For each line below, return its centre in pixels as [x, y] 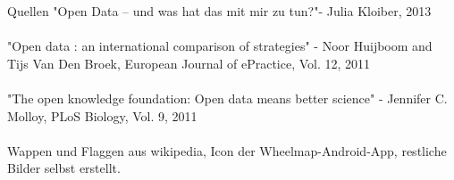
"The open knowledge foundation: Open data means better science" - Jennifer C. [227, 98]
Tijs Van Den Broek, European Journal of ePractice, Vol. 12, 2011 [189, 63]
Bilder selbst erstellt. [64, 168]
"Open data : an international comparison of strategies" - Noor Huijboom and [220, 46]
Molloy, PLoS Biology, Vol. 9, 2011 [102, 115]
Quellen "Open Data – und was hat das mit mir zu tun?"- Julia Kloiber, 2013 [219, 11]
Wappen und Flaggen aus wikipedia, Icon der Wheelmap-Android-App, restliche [227, 150]
